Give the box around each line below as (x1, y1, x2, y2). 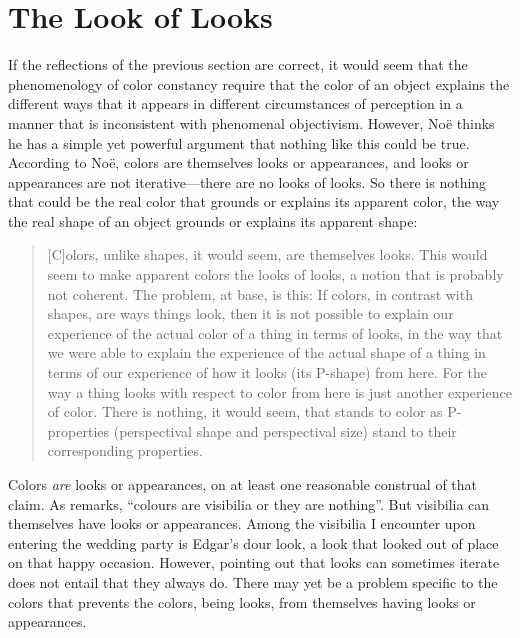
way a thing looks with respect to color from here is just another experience (47, 381, 512, 402)
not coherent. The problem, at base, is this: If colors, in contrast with (47, 283, 473, 304)
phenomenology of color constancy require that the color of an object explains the (8, 73, 510, 94)
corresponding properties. (47, 440, 203, 461)
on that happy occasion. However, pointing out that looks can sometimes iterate (8, 552, 500, 573)
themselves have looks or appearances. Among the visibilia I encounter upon (8, 513, 476, 534)
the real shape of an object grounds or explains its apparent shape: (8, 210, 418, 231)
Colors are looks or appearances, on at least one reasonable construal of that (8, 474, 477, 494)
